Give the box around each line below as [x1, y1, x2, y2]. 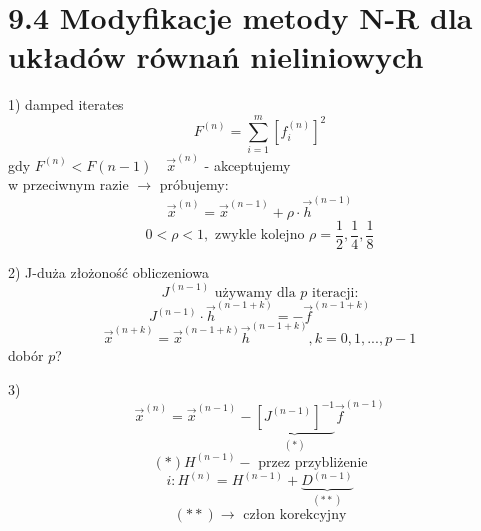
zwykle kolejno [214, 228, 305, 242]
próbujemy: [159, 174, 229, 195]
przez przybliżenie [258, 455, 368, 470]
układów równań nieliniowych [8, 36, 424, 77]
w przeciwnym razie [8, 174, 129, 195]
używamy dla [214, 285, 296, 300]
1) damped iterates [8, 94, 124, 115]
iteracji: [312, 285, 359, 300]
